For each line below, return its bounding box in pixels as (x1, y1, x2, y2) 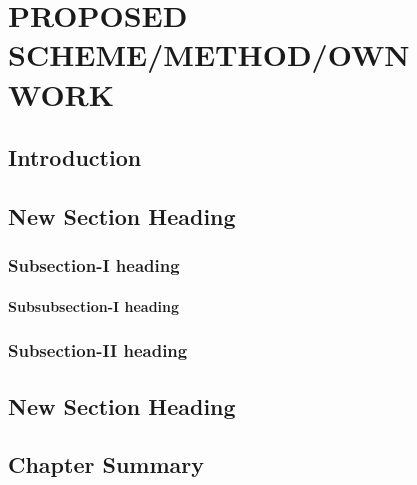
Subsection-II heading (8, 338, 188, 363)
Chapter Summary (8, 449, 204, 480)
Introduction (8, 142, 142, 173)
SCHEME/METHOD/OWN (8, 34, 410, 75)
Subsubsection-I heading (8, 295, 180, 316)
